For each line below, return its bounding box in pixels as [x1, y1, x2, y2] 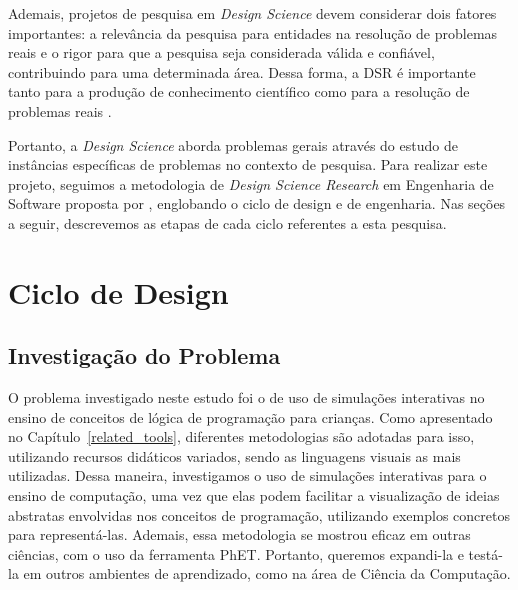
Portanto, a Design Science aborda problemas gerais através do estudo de [8, 134, 458, 155]
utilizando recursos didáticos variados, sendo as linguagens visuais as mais [8, 445, 461, 466]
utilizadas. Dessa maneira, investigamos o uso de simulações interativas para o [8, 465, 487, 486]
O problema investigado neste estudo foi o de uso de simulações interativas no [8, 387, 485, 408]
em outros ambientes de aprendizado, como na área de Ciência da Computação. [23, 563, 511, 584]
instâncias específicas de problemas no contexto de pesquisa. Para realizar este [8, 154, 488, 175]
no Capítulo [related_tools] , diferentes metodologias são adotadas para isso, [8, 426, 475, 447]
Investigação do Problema [8, 340, 281, 371]
